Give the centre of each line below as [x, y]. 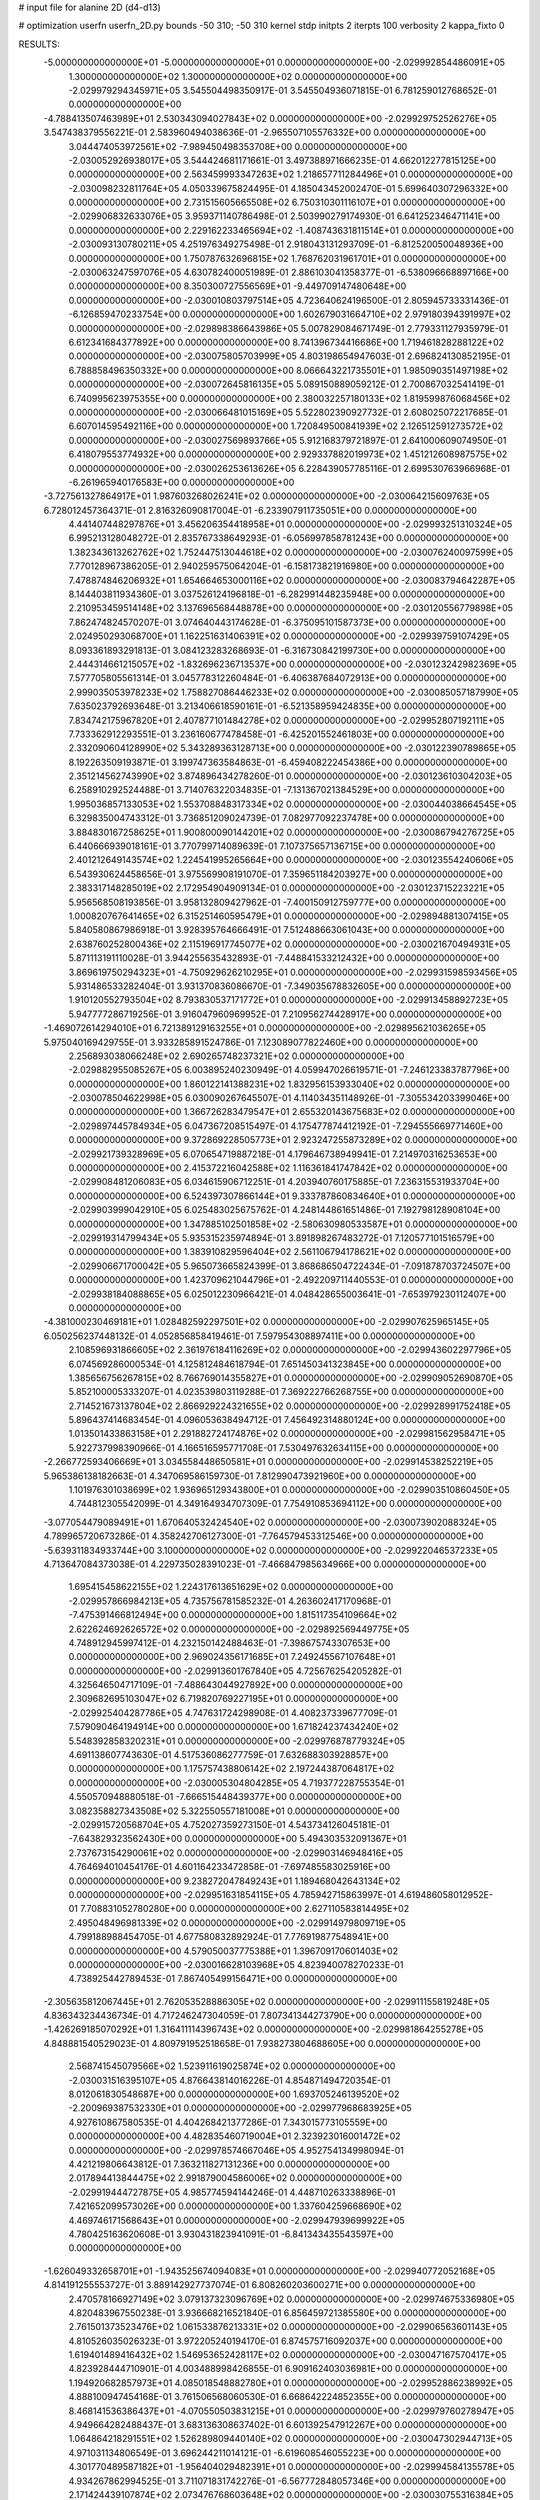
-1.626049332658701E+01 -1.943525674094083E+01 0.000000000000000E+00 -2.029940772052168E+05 [269, 2271]
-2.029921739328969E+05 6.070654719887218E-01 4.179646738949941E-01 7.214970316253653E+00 [283, 1154]
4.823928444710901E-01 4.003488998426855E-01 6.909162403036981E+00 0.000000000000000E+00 [288, 2369]
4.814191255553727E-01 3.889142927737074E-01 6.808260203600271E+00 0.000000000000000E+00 [259, 2285]
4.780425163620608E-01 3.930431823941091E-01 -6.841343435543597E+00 [231, 2234]
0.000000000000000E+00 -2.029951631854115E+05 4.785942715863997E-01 [232, 1894]
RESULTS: [39, 44]
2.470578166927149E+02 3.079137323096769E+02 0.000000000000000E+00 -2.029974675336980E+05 [291, 2299]
